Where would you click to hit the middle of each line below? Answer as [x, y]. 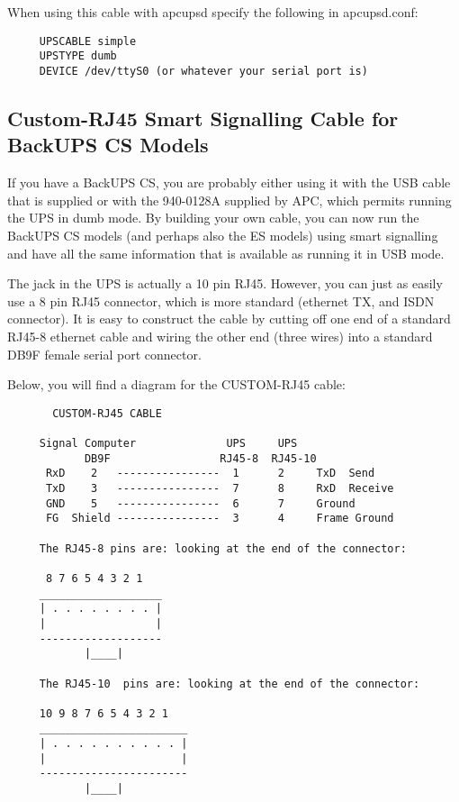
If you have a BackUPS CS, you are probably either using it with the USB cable [229, 182]
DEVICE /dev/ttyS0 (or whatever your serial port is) [203, 71]
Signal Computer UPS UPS [168, 443]
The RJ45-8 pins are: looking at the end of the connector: [223, 548]
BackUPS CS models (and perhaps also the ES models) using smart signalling [223, 235]
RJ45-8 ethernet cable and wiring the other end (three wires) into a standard [220, 336]
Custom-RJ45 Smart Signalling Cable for [203, 118]
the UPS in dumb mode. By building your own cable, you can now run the [213, 218]
